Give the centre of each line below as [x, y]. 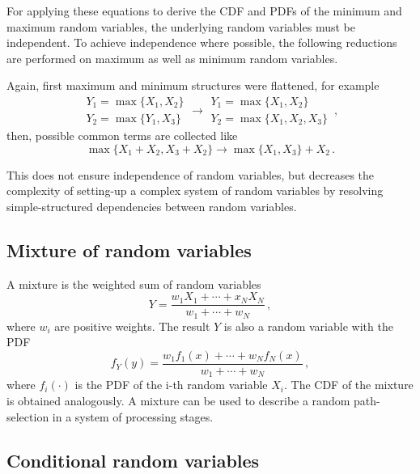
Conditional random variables [133, 460]
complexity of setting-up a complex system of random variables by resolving [195, 190]
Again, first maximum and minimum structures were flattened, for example [193, 85]
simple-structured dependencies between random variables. [152, 206]
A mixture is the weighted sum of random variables [134, 284]
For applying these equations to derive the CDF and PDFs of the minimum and [204, 11]
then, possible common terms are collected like [122, 135]
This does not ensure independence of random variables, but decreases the [191, 174]
